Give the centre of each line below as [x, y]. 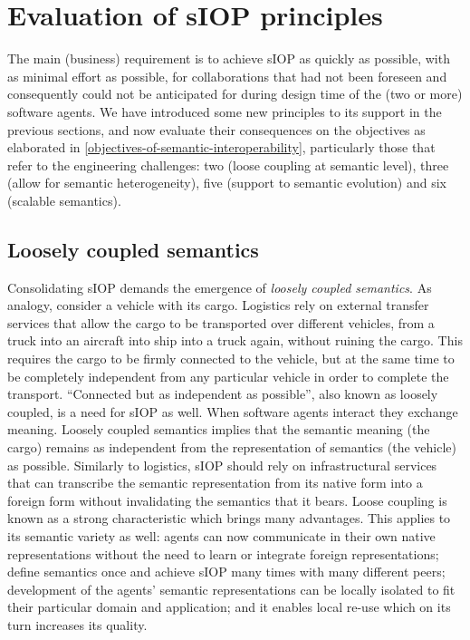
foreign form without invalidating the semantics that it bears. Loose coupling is [227, 500]
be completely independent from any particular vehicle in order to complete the [228, 376]
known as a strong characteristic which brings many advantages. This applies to [229, 518]
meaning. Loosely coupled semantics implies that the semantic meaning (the [219, 429]
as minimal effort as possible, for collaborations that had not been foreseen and [227, 76]
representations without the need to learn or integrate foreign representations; [223, 553]
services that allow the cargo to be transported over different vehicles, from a [221, 322]
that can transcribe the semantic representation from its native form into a [215, 483]
